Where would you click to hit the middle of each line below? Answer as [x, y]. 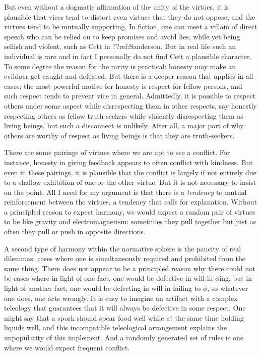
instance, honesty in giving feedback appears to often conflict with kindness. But [128, 162]
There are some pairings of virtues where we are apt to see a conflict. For [117, 152]
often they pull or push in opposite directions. [75, 232]
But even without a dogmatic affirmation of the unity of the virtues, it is [117, 7]
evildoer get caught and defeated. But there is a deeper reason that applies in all [129, 76]
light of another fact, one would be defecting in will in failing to [103, 288]
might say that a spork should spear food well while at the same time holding [124, 317]
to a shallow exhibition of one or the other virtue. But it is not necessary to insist [130, 182]
